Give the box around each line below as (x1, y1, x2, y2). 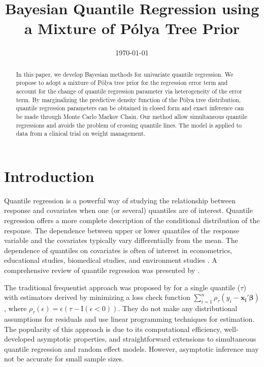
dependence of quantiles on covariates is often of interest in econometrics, (4, 244, 232, 255)
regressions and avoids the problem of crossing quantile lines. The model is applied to (16, 120, 242, 129)
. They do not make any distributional (118, 303, 238, 314)
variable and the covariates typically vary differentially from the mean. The (4, 235, 238, 246)
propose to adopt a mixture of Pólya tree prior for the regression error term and (16, 78, 228, 87)
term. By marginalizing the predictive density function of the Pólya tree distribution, (16, 95, 241, 104)
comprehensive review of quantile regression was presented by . (4, 265, 200, 276)
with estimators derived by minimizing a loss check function (4, 292, 190, 302)
